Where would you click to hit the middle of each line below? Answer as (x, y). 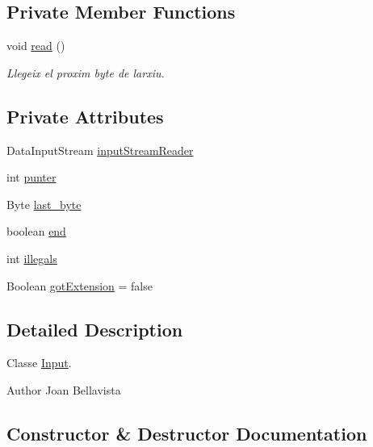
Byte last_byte (44, 204)
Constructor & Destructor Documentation (187, 433)
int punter (31, 177)
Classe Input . (39, 363)
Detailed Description (95, 329)
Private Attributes (85, 116)
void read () (36, 46)
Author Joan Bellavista (64, 389)
